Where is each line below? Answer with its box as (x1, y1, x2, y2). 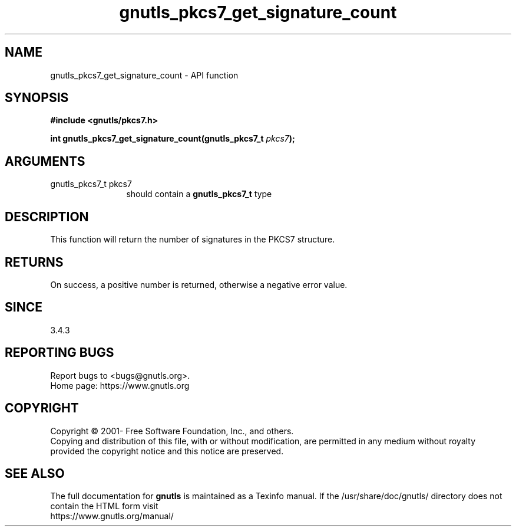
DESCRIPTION (5, 209, 89, 224)
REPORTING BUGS (5, 345, 114, 360)
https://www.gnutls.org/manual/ (50, 511, 174, 522)
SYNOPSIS (5, 90, 69, 106)
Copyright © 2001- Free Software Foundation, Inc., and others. (50, 425, 294, 436)
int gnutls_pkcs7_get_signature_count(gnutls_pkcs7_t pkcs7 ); (50, 133, 295, 144)
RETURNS (5, 254, 64, 270)
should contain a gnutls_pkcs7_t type (126, 189, 272, 199)
